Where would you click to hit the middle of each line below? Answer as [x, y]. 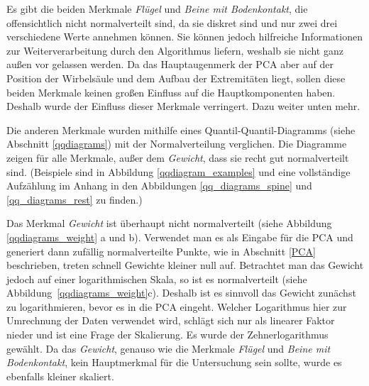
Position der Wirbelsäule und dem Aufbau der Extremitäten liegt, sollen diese [176, 78]
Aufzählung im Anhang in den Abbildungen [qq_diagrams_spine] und [159, 186]
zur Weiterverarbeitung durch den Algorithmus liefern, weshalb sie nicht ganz [175, 50]
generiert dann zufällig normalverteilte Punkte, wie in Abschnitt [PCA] [161, 251]
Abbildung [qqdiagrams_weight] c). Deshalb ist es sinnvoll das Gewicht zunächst [181, 293]
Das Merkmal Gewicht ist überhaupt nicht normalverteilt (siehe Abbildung [169, 223]
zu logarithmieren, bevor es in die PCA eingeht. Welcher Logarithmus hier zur [177, 306]
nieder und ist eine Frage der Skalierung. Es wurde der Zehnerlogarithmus [167, 335]
